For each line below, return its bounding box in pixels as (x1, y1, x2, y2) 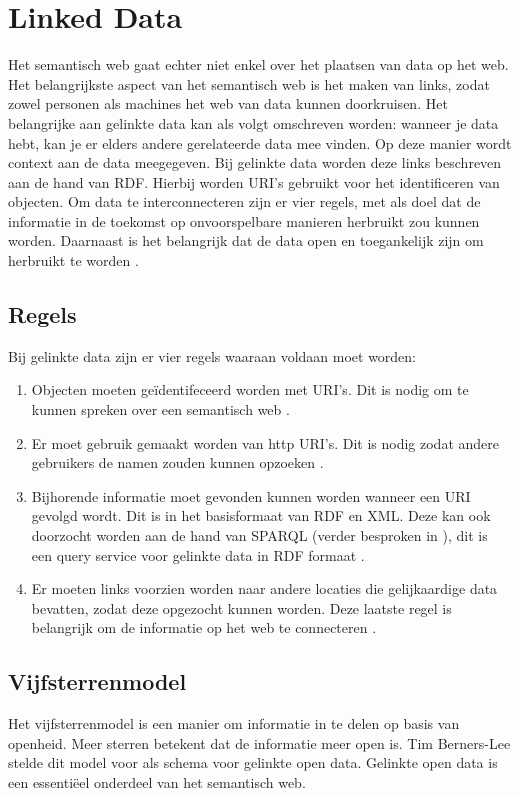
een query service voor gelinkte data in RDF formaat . (31, 544, 365, 565)
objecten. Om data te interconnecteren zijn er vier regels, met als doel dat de (8, 191, 481, 212)
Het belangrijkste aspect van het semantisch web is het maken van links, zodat (8, 73, 490, 94)
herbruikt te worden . (8, 250, 139, 271)
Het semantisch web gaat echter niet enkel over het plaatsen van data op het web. (8, 54, 509, 75)
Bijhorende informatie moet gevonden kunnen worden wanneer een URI (31, 485, 471, 506)
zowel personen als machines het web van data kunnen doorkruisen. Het (8, 93, 448, 114)
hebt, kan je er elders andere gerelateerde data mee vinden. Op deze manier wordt (8, 132, 512, 153)
